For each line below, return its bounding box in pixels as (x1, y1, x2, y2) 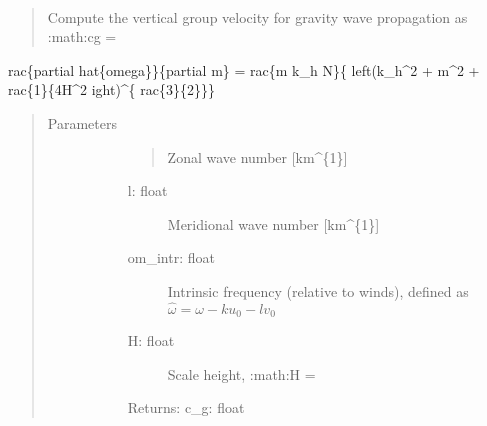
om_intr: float (127, 247, 215, 268)
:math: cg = (47, 26, 117, 47)
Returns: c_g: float (127, 397, 245, 418)
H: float (127, 330, 175, 351)
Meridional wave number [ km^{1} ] (167, 213, 380, 234)
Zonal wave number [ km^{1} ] (167, 146, 348, 167)
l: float (127, 180, 168, 201)
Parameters (47, 112, 117, 133)
